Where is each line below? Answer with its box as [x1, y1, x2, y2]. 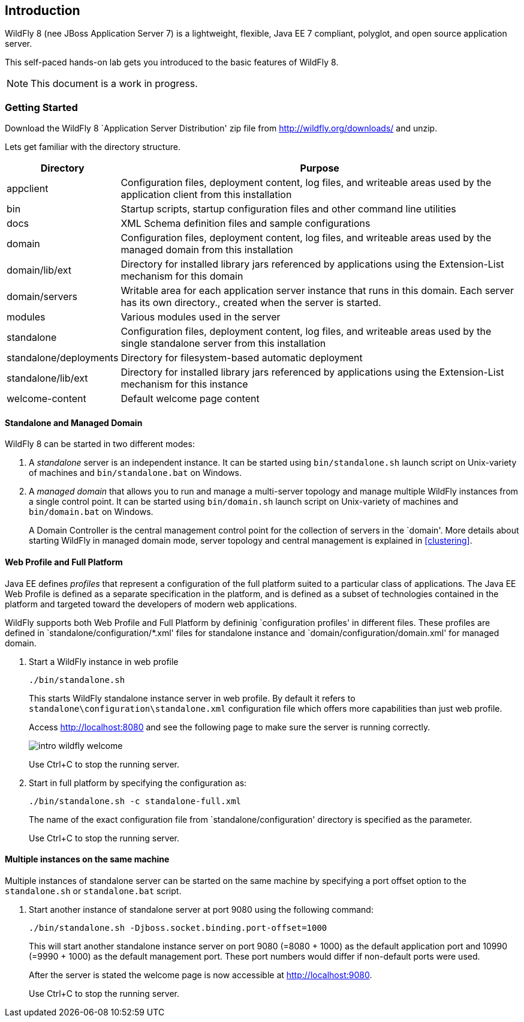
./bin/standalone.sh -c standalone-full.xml [29, 796, 242, 806]
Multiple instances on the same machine [5, 854, 170, 865]
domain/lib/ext [7, 264, 72, 277]
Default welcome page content [121, 392, 260, 405]
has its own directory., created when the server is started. [121, 296, 381, 309]
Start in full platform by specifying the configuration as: [29, 777, 247, 788]
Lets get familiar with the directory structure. [5, 142, 180, 152]
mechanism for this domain [121, 270, 243, 283]
